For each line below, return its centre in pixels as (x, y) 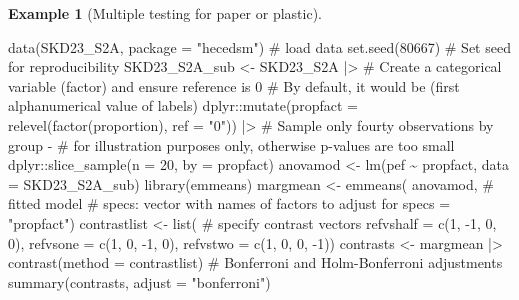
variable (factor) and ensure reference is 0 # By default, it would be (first (234, 85)
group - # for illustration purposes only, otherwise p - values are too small (231, 144)
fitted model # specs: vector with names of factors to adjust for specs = (229, 203)
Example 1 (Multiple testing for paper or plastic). (165, 13)
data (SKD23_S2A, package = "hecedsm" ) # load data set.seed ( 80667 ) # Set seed (259, 46)
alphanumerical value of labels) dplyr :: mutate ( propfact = (183, 105)
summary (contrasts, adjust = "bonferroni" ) (139, 281)
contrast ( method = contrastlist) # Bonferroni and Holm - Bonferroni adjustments (255, 262)
